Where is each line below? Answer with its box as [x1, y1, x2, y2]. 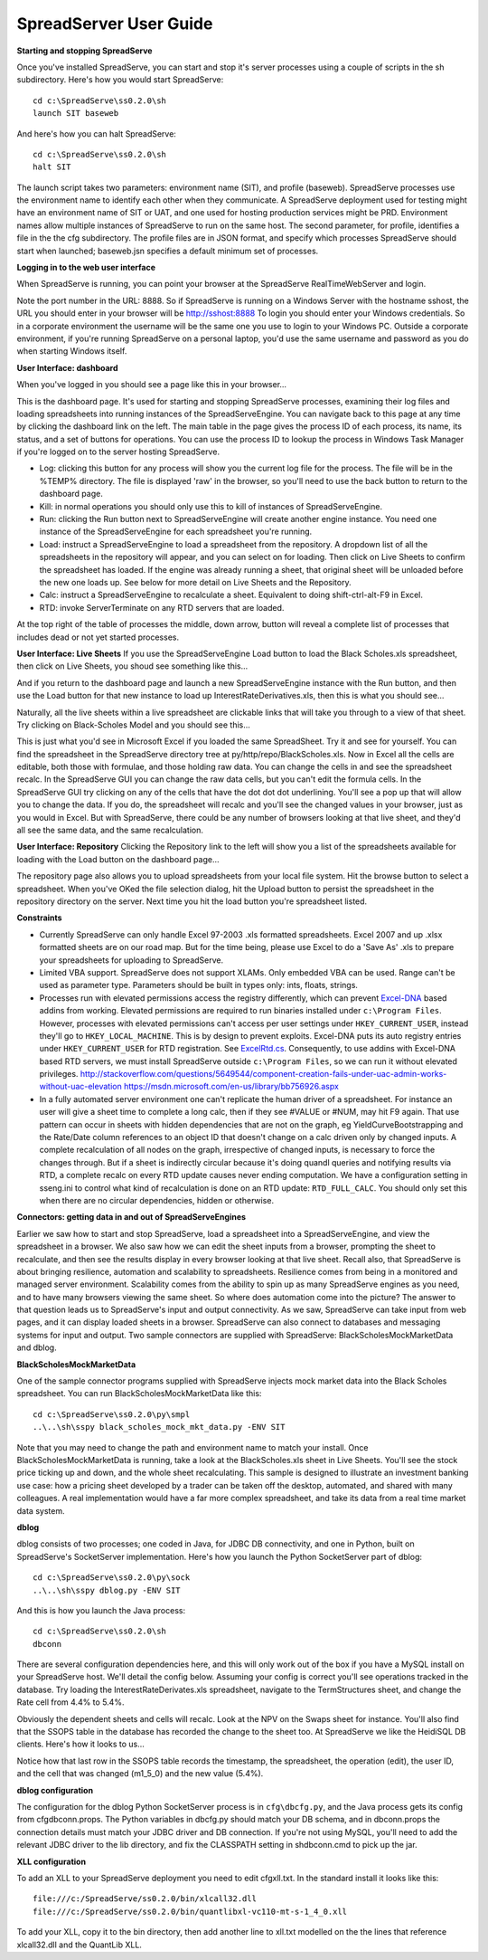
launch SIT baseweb [33, 109, 119, 119]
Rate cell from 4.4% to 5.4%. [16, 1697, 125, 1708]
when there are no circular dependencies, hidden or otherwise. [39, 1194, 275, 1205]
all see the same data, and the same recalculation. [16, 824, 203, 836]
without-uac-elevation [39, 1081, 122, 1092]
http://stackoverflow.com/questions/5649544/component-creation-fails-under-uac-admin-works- [80, 1069, 447, 1080]
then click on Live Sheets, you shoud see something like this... [16, 661, 249, 671]
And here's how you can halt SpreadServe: [16, 128, 176, 139]
